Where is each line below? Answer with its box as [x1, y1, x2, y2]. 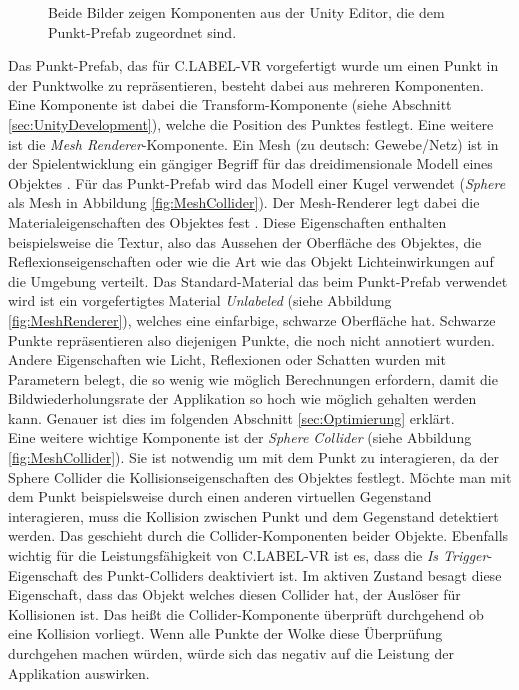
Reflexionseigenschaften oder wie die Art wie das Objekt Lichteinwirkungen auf [8, 251, 494, 272]
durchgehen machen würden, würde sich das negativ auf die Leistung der [8, 643, 454, 663]
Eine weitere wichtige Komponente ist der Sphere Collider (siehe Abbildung [8, 427, 472, 448]
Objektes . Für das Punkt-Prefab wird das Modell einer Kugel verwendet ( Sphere [8, 172, 506, 193]
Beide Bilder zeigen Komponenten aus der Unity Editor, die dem [48, 2, 445, 22]
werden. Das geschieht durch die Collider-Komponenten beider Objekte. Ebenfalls [8, 525, 509, 546]
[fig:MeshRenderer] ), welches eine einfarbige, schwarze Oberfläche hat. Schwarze [8, 309, 496, 330]
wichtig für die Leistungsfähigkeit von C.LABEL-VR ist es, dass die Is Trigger [8, 545, 488, 566]
